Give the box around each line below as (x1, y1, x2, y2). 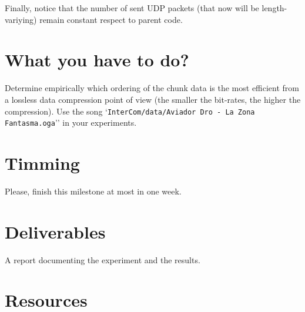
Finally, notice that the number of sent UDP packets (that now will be (5, 2, 259, 14)
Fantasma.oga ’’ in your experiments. (5, 116, 137, 129)
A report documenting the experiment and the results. (5, 253, 200, 266)
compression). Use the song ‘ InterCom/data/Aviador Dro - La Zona (5, 105, 255, 117)
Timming (5, 151, 80, 175)
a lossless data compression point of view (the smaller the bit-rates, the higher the (5, 93, 301, 105)
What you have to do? (5, 48, 189, 72)
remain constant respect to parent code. (39, 13, 183, 25)
